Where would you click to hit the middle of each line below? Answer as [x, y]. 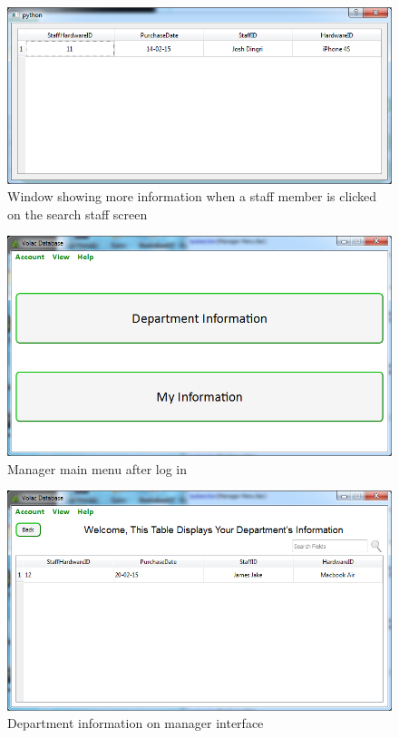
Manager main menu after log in [97, 468]
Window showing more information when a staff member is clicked [192, 196]
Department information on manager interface [136, 723]
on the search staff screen [78, 214]
